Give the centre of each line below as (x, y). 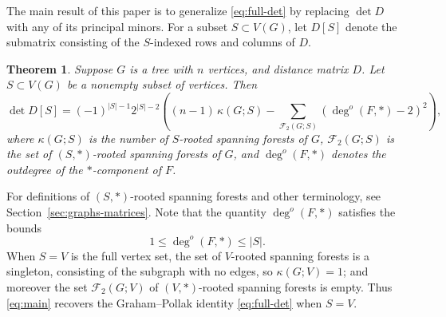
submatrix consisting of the (73, 42)
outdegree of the (45, 169)
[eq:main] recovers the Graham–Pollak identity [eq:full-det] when (164, 302)
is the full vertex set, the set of (146, 255)
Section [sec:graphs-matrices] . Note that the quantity (136, 212)
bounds (24, 227)
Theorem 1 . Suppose (60, 68)
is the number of (128, 138)
